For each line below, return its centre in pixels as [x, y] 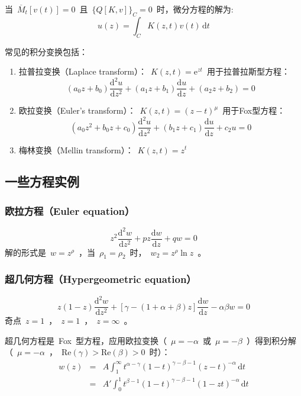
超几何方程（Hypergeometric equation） [101, 279]
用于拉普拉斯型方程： [248, 71]
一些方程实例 [42, 181]
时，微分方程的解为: [195, 9]
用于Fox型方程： [254, 110]
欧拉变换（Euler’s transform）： [77, 110]
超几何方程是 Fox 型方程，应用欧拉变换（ [86, 340]
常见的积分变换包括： [46, 51]
